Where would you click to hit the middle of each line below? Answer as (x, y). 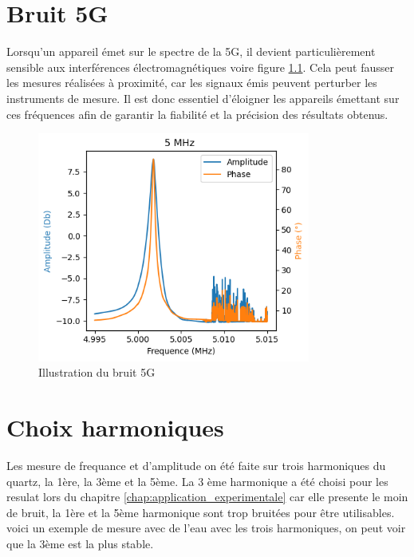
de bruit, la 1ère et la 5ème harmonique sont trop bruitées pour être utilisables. (201, 512)
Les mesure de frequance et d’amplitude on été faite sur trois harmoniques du (196, 466)
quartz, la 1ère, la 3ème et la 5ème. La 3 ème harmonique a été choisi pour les (197, 481)
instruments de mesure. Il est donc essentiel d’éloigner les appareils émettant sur (203, 98)
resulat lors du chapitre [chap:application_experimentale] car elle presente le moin (207, 497)
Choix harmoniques (115, 427)
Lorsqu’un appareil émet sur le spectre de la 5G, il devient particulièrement (191, 51)
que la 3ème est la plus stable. (80, 544)
